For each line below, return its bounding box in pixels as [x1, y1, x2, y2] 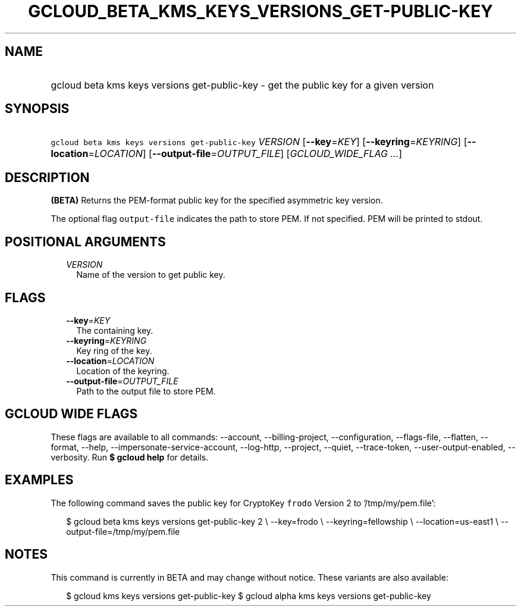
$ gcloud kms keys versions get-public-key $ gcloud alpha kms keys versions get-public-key [66, 590, 431, 601]
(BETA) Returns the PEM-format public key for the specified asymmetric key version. [51, 195, 383, 206]
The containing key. [76, 325, 153, 336]
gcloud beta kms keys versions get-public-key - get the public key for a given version [51, 79, 434, 91]
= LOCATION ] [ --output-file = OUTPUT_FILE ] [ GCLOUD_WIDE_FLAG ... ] [88, 148, 403, 160]
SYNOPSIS [5, 101, 70, 117]
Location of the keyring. [76, 365, 170, 376]
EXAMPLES [5, 472, 74, 488]
